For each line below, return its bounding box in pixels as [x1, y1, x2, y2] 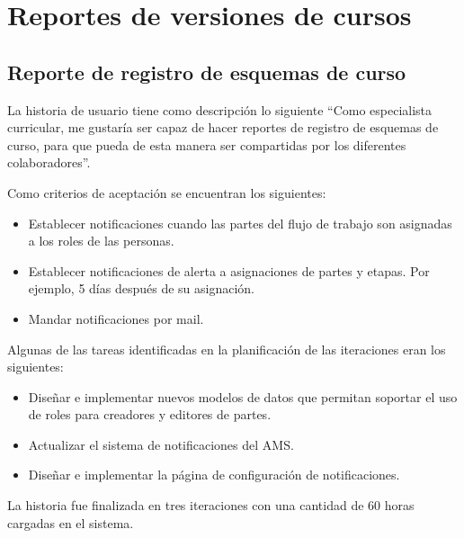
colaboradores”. [7, 153, 91, 172]
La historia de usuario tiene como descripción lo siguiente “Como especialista [7, 100, 433, 119]
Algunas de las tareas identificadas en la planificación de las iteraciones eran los [7, 339, 446, 358]
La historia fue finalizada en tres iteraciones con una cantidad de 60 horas [7, 496, 415, 515]
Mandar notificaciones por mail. [28, 309, 204, 327]
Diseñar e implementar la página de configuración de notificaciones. [28, 465, 400, 484]
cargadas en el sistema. [7, 513, 134, 532]
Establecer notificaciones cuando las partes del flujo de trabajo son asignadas [28, 213, 452, 232]
